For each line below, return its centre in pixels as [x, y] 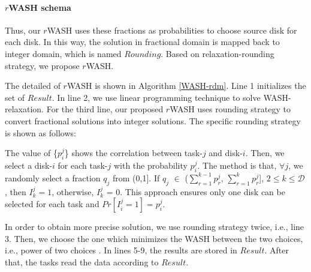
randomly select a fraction [53, 177]
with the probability [150, 165]
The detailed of [33, 86]
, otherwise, [73, 191]
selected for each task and [52, 204]
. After [277, 250]
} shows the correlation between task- [133, 153]
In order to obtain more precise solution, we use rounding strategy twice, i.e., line [155, 227]
